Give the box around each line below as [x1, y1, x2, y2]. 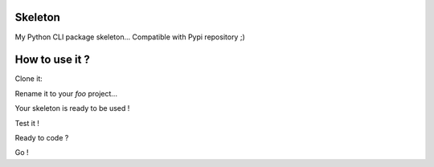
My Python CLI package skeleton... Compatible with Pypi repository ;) [14, 32, 245, 42]
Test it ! [14, 118, 39, 128]
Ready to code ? [14, 132, 69, 142]
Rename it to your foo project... [14, 88, 118, 98]
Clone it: [14, 74, 43, 83]
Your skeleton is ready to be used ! [14, 104, 130, 113]
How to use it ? [14, 53, 90, 67]
